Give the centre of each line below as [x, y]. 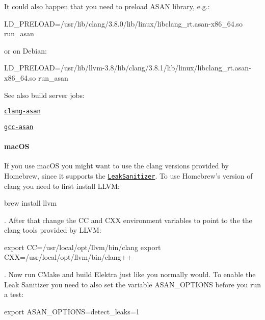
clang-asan [22, 112]
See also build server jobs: [44, 95]
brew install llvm [31, 203]
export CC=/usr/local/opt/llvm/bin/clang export [83, 247]
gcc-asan [19, 127]
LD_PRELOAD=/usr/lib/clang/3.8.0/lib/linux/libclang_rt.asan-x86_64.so [124, 23]
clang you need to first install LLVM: [62, 186]
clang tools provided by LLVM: [53, 230]
